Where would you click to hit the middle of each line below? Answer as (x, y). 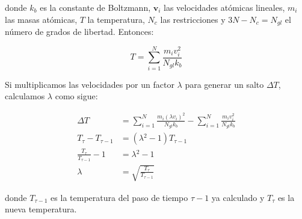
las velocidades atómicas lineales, (224, 7)
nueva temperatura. (41, 209)
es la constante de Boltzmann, (95, 7)
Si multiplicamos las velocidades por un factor (90, 84)
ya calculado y (238, 197)
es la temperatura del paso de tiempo (119, 197)
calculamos (25, 96)
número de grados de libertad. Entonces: (79, 32)
